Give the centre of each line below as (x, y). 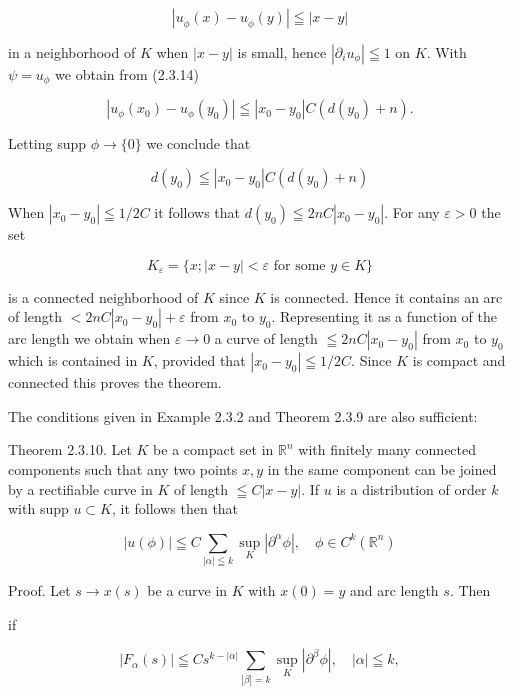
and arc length (394, 590)
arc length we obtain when (89, 338)
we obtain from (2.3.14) (127, 74)
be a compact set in (213, 449)
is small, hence (282, 52)
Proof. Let (39, 590)
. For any (412, 212)
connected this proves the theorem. (115, 382)
